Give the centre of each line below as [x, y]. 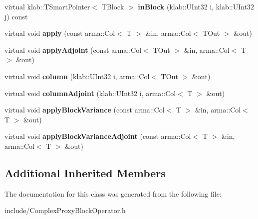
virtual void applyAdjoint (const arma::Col [73, 50]
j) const [16, 16]
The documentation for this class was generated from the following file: [113, 193]
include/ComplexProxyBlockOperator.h [65, 210]
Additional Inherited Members [85, 172]
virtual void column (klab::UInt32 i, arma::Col [77, 76]
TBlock [113, 6]
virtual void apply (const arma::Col [60, 33]
